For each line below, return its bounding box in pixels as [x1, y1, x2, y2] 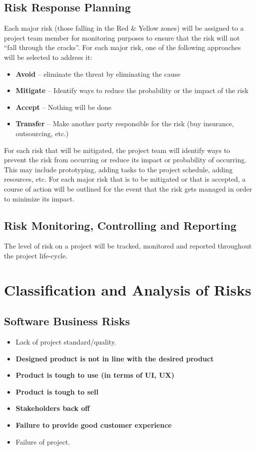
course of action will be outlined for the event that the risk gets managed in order [4, 183, 252, 194]
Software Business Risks [4, 313, 130, 329]
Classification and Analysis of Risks [4, 279, 252, 300]
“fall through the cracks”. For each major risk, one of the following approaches [4, 42, 241, 52]
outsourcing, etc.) [15, 128, 69, 138]
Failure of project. [15, 436, 70, 447]
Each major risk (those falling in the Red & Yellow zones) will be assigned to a [4, 23, 244, 33]
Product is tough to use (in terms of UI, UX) [15, 370, 175, 380]
